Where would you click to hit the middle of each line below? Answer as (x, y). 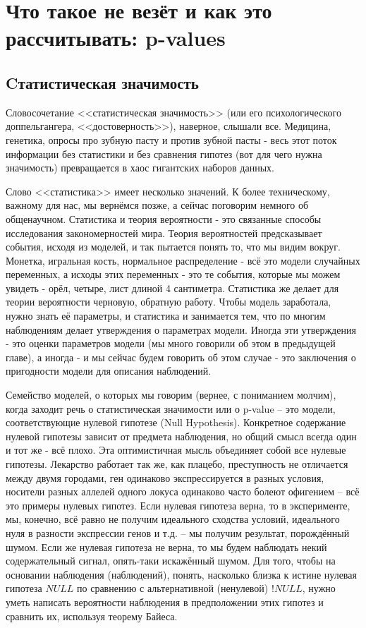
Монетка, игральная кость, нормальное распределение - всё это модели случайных (183, 260)
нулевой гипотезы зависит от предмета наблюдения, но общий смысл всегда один (181, 436)
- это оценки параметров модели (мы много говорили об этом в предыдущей (171, 343)
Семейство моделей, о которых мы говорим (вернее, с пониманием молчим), (171, 395)
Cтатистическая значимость (102, 82)
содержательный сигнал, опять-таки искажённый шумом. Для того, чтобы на (171, 561)
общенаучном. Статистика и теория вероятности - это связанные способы (164, 218)
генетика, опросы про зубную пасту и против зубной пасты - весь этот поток (171, 139)
